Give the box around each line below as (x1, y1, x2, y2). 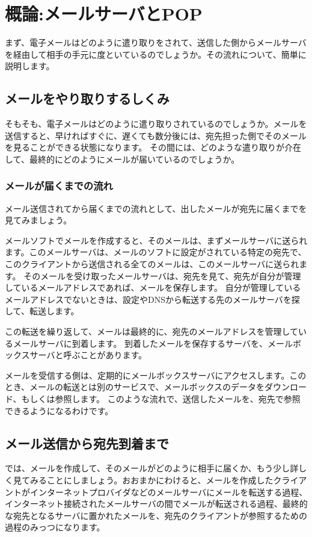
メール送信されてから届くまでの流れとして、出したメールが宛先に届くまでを (5, 202, 307, 214)
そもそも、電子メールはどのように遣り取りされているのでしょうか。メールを (5, 117, 307, 130)
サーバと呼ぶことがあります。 (29, 349, 147, 361)
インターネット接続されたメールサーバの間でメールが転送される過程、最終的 (5, 497, 308, 510)
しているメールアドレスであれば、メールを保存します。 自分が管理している (5, 281, 301, 294)
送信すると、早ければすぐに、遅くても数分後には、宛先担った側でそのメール (5, 129, 307, 141)
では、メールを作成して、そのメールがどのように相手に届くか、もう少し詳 (5, 462, 299, 474)
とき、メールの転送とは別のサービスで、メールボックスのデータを (5, 380, 265, 393)
